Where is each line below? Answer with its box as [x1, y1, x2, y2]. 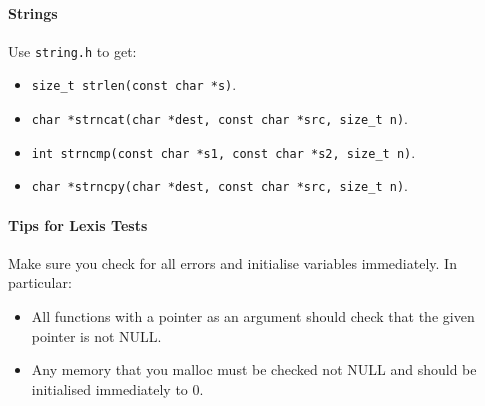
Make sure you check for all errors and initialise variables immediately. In [8, 252, 457, 273]
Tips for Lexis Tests [8, 214, 148, 235]
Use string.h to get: [8, 40, 137, 61]
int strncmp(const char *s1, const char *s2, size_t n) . [31, 141, 416, 162]
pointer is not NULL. [31, 325, 162, 346]
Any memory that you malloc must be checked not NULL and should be [31, 359, 477, 380]
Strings [8, 2, 58, 23]
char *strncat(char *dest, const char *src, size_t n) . [31, 108, 408, 129]
